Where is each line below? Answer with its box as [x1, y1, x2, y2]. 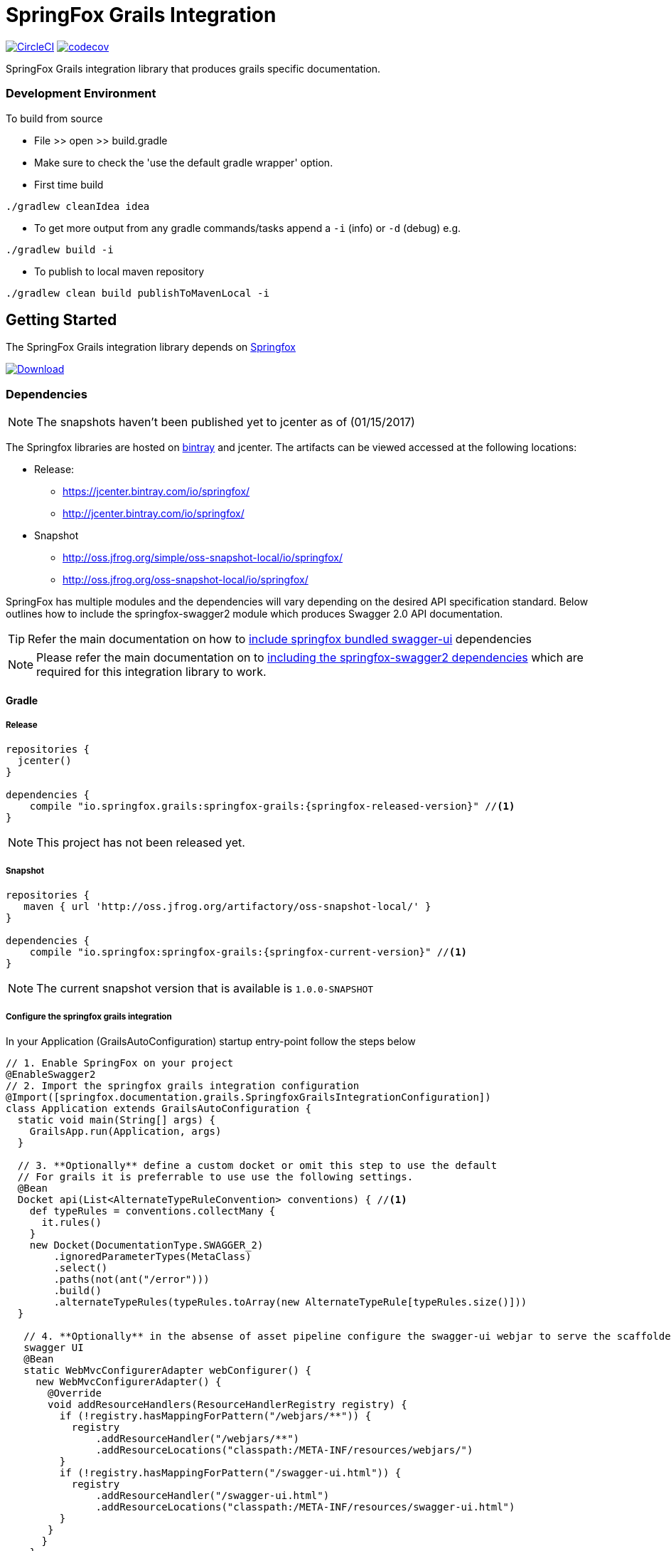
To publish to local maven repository [34, 265, 204, 277]
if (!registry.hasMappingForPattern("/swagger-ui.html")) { [59, 1467, 402, 1479]
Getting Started [6, 310, 117, 329]
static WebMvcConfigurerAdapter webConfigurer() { [23, 1365, 311, 1377]
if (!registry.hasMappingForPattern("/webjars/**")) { [59, 1410, 372, 1422]
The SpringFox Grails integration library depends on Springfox [6, 341, 296, 354]
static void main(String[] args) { [17, 1114, 216, 1126]
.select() [53, 1262, 108, 1274]
